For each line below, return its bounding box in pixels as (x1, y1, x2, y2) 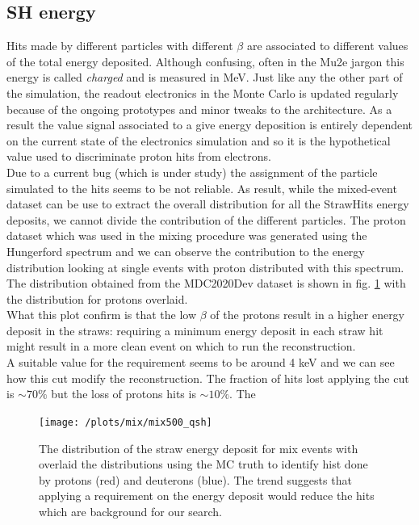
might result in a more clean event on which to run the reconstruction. (6, 338, 356, 355)
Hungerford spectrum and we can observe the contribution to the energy (6, 242, 365, 259)
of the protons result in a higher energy (210, 306, 405, 323)
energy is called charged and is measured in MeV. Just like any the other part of (6, 69, 403, 86)
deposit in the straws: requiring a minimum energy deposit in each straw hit (6, 321, 383, 338)
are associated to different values (246, 37, 409, 54)
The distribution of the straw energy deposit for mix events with (39, 439, 358, 456)
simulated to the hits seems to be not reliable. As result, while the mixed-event (6, 179, 397, 196)
